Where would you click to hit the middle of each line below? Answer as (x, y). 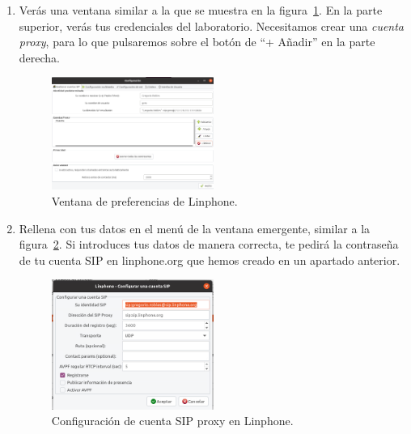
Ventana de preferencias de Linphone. (144, 200)
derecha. (40, 57)
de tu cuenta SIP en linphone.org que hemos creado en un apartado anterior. (210, 260)
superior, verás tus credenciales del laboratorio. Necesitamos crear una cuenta (212, 26)
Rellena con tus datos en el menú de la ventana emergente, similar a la (195, 228)
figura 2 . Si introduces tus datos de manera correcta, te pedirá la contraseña (209, 244)
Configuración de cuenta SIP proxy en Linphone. (172, 421)
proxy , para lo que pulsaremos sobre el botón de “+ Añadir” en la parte (197, 42)
